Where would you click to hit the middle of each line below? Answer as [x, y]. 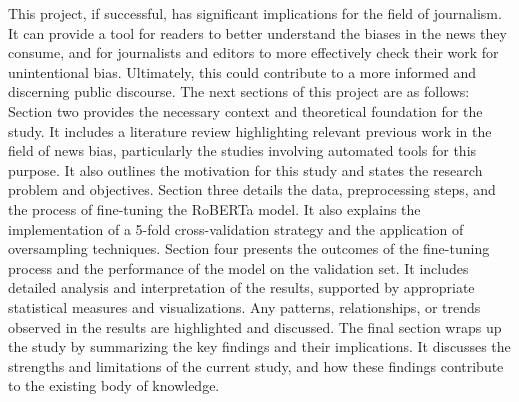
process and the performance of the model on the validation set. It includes [238, 267]
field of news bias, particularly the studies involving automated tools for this [242, 150]
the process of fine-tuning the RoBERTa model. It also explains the [214, 208]
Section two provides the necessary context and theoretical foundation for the [245, 110]
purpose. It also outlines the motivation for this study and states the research [245, 169]
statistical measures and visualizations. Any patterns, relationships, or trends [244, 306]
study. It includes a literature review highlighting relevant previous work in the [250, 130]
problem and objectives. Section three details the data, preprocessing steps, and [252, 189]
